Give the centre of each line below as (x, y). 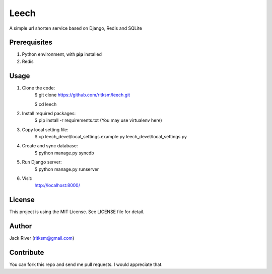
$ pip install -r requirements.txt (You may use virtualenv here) (98, 120)
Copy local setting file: (45, 129)
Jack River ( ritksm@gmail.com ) (42, 238)
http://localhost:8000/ (57, 186)
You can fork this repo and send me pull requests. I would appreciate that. (86, 264)
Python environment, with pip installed (62, 54)
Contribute (27, 253)
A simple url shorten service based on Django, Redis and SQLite (76, 28)
